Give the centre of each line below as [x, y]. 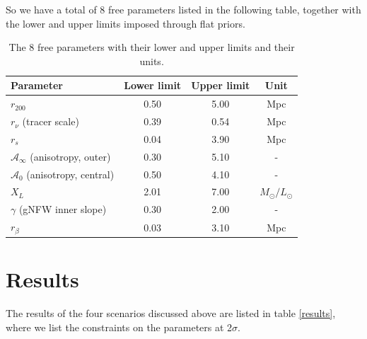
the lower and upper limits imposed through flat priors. [126, 23]
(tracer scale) [51, 121]
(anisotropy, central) [70, 174]
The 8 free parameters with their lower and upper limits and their [152, 47]
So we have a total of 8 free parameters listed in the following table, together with [183, 9]
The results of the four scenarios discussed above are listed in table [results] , [171, 313]
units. [152, 61]
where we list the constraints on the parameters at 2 [119, 327]
